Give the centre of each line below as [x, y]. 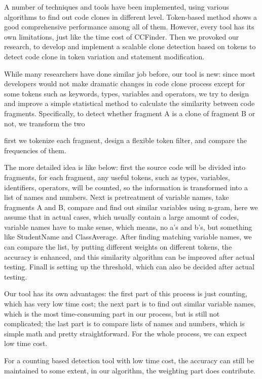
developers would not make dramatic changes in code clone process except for [125, 83]
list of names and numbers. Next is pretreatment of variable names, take [117, 197]
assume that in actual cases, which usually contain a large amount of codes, [122, 217]
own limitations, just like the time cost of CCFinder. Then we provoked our [122, 36]
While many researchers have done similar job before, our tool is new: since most [130, 73]
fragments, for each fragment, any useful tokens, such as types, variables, [117, 177]
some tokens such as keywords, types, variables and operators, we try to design [127, 93]
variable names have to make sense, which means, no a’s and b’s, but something [128, 227]
